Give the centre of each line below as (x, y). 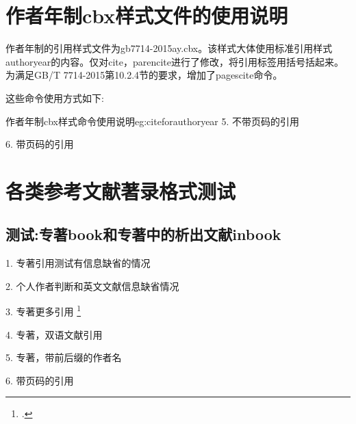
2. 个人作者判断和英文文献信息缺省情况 (92, 286)
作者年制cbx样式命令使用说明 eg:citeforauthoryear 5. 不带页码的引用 (153, 121)
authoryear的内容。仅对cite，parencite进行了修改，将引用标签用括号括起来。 (175, 61)
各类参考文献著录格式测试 (121, 190)
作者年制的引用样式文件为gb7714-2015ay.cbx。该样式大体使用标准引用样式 (169, 48)
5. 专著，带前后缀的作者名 (64, 357)
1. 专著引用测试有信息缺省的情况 (78, 263)
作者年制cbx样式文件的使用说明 (147, 15)
